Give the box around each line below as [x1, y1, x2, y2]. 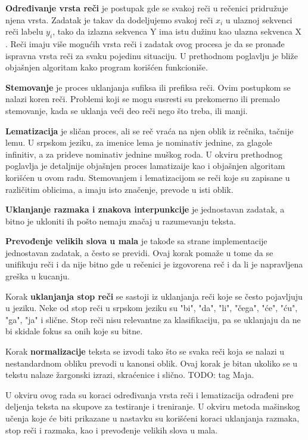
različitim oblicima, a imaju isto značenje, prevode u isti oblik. [5, 183, 234, 195]
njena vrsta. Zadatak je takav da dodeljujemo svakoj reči [5, 13, 213, 26]
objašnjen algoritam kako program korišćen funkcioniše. [5, 61, 208, 73]
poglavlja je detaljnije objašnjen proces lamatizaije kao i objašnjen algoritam [5, 159, 285, 172]
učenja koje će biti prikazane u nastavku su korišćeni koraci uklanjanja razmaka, [5, 412, 300, 424]
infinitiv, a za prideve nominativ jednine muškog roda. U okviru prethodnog [5, 147, 283, 160]
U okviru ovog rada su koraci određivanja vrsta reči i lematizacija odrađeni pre [5, 388, 294, 401]
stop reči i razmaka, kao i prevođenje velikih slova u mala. [5, 423, 218, 436]
